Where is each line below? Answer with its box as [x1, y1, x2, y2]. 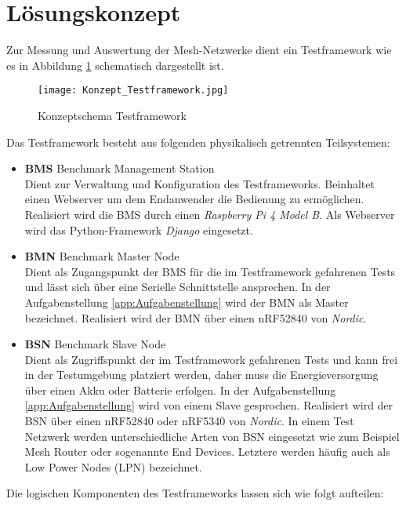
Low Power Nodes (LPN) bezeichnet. [24, 458, 202, 475]
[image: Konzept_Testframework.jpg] [38, 85, 229, 96]
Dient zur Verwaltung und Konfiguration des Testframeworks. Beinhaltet [24, 175, 375, 191]
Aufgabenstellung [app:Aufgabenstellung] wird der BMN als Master [24, 293, 349, 310]
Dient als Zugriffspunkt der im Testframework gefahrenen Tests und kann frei [24, 351, 398, 367]
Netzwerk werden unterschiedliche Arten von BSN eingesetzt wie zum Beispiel [24, 428, 400, 444]
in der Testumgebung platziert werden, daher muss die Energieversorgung [24, 366, 379, 383]
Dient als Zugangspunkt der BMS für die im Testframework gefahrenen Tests [24, 263, 396, 279]
